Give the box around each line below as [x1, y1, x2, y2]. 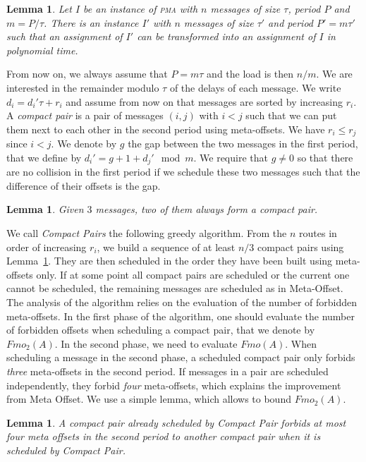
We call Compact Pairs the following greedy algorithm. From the [6, 226, 287, 241]
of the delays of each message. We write [169, 80, 341, 95]
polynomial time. [6, 42, 78, 57]
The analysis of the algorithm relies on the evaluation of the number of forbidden [6, 295, 358, 309]
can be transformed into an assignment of [137, 29, 316, 44]
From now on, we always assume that [6, 66, 168, 81]
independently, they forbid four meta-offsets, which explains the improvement [6, 377, 341, 392]
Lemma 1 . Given [6, 202, 84, 217]
